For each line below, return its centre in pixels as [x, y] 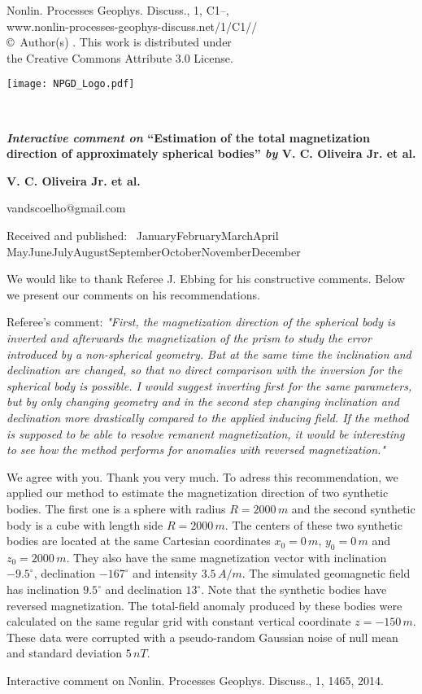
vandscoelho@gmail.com [66, 208]
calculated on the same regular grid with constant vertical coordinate [179, 621]
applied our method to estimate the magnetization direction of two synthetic [198, 493]
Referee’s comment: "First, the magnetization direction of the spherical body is [201, 322]
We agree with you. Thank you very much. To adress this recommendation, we [202, 476]
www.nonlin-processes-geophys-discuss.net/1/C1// [132, 26]
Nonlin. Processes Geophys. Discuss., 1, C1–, [118, 10]
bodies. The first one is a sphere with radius [116, 508]
